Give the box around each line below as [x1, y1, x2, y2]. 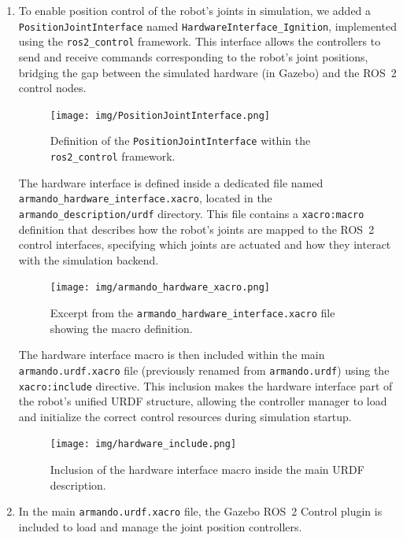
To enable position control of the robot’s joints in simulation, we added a [18, 2, 372, 18]
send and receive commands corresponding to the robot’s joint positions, [18, 48, 368, 65]
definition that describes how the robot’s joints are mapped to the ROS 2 [18, 220, 375, 237]
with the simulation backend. [18, 251, 159, 268]
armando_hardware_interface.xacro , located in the [18, 190, 272, 206]
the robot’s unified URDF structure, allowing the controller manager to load [18, 393, 387, 409]
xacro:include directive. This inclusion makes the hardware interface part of [18, 377, 393, 394]
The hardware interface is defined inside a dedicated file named [18, 174, 324, 190]
